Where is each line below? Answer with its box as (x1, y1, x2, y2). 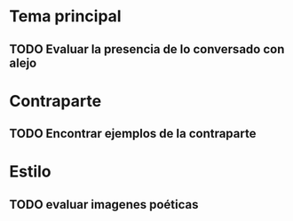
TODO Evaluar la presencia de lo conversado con (9, 42, 285, 57)
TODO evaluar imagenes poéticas (9, 197, 199, 212)
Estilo (9, 162, 51, 182)
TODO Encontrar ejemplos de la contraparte (9, 126, 257, 141)
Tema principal (9, 6, 122, 27)
